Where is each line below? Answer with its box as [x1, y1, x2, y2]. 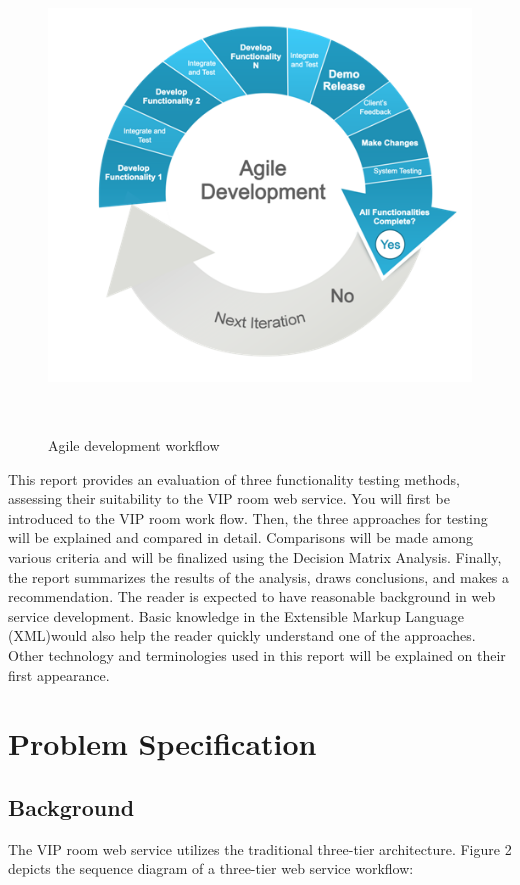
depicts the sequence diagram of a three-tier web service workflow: [8, 858, 414, 879]
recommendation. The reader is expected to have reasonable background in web [8, 586, 496, 607]
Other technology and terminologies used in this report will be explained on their [8, 644, 506, 665]
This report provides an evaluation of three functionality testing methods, [8, 468, 461, 489]
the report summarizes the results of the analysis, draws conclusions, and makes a [8, 566, 510, 587]
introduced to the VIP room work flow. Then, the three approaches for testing [8, 507, 488, 528]
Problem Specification [8, 723, 317, 764]
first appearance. [8, 664, 110, 685]
